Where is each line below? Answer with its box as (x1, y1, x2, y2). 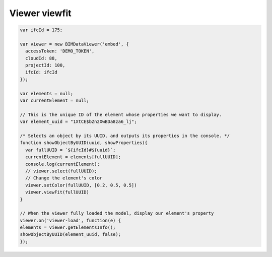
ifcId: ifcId (25, 70, 57, 75)
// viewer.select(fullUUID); (25, 168, 98, 174)
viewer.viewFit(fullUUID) (25, 189, 89, 195)
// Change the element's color (25, 175, 103, 181)
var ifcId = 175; (20, 27, 63, 33)
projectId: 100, (25, 62, 65, 68)
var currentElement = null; (20, 98, 89, 103)
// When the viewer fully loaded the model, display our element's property (20, 211, 214, 216)
